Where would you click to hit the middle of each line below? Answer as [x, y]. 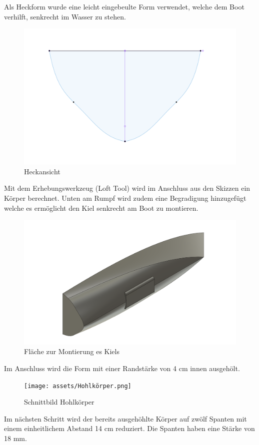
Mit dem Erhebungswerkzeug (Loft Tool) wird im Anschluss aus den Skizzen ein [127, 188]
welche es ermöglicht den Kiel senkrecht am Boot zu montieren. [101, 208]
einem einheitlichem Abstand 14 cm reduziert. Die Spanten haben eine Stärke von [129, 428]
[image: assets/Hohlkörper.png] [78, 386]
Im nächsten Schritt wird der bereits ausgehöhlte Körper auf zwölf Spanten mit [125, 418]
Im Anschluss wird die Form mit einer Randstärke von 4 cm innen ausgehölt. [122, 368]
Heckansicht [42, 171]
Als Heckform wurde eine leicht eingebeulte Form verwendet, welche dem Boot [124, 6]
